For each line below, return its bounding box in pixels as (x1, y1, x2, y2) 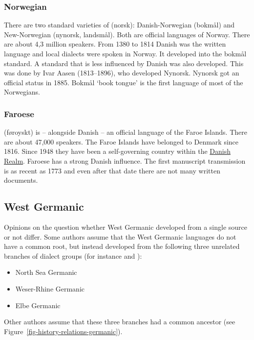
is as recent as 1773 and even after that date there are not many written (4, 165, 220, 175)
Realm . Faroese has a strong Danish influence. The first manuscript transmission (4, 155, 246, 166)
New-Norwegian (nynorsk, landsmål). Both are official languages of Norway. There (4, 29, 250, 39)
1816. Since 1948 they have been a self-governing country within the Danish (4, 146, 231, 156)
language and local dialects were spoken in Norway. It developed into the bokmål (4, 49, 247, 58)
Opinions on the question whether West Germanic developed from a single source (4, 221, 248, 232)
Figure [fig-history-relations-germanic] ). (4, 326, 123, 336)
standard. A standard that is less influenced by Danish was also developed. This (4, 58, 244, 68)
